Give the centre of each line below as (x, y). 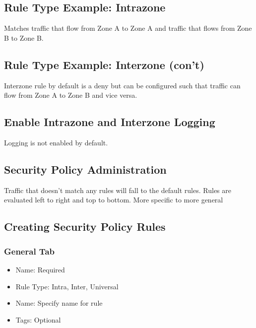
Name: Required (40, 269)
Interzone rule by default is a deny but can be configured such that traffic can (122, 85)
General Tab (29, 251)
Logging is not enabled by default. (56, 142)
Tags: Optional (38, 319)
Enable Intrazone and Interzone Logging (110, 122)
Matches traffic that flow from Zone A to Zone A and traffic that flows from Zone (128, 28)
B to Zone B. (24, 37)
